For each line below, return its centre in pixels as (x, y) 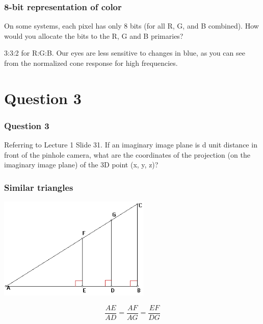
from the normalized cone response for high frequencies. (91, 63)
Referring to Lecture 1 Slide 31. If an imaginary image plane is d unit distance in (131, 145)
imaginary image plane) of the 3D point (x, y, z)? (81, 165)
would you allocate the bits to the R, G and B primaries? (94, 35)
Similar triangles (39, 187)
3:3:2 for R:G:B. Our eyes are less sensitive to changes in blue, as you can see (125, 53)
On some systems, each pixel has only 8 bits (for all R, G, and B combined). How (131, 26)
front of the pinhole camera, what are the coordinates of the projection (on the (127, 154)
